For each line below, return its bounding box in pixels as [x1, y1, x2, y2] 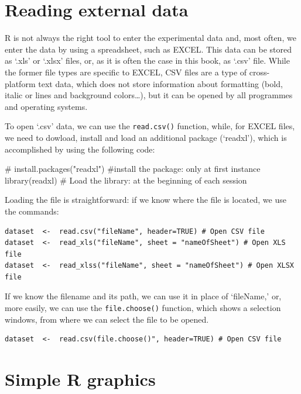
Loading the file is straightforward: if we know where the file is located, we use [5, 193, 286, 206]
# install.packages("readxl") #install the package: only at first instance [5, 163, 261, 175]
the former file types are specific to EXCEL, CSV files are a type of [5, 65, 247, 78]
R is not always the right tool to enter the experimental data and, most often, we [5, 32, 296, 44]
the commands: [5, 205, 59, 217]
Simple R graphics [5, 367, 156, 391]
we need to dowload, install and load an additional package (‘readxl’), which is [5, 131, 287, 143]
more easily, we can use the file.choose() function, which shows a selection [5, 302, 281, 314]
